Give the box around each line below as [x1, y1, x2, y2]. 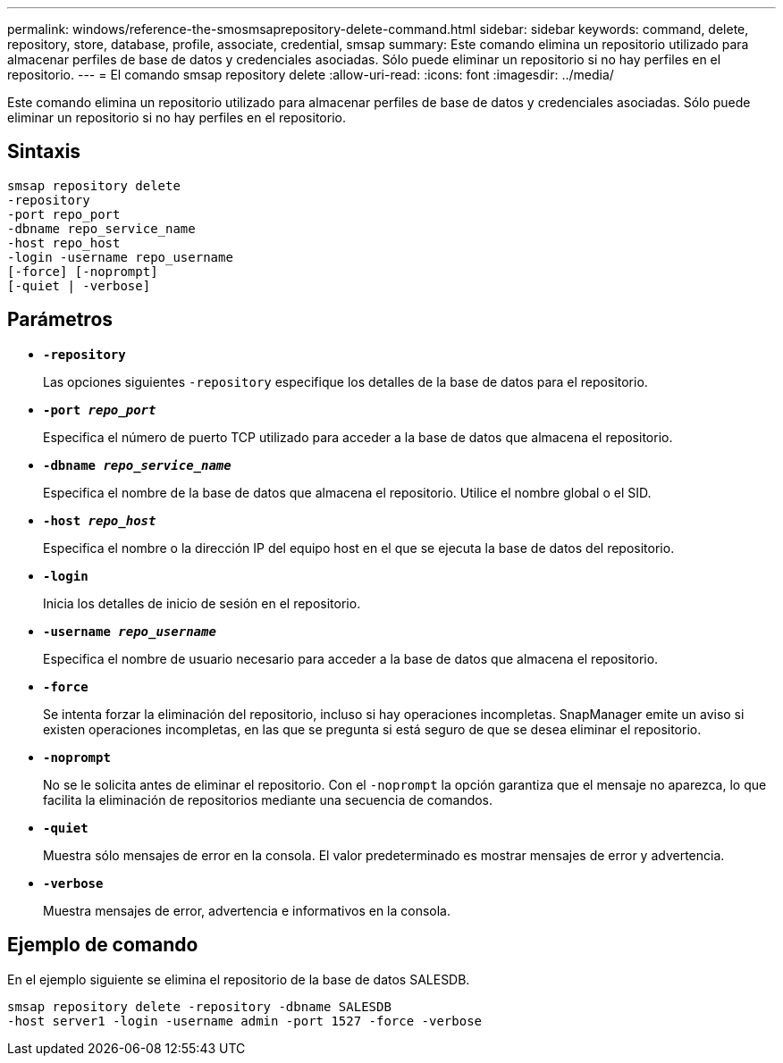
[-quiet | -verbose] [7, 278, 151, 293]
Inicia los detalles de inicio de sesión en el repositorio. [43, 595, 361, 611]
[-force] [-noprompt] [7, 264, 158, 279]
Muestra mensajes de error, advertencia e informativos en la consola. [43, 902, 451, 918]
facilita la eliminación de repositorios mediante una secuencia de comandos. [43, 791, 493, 808]
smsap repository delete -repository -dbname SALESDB [7, 999, 391, 1014]
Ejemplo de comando [7, 933, 198, 957]
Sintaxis [7, 140, 81, 163]
